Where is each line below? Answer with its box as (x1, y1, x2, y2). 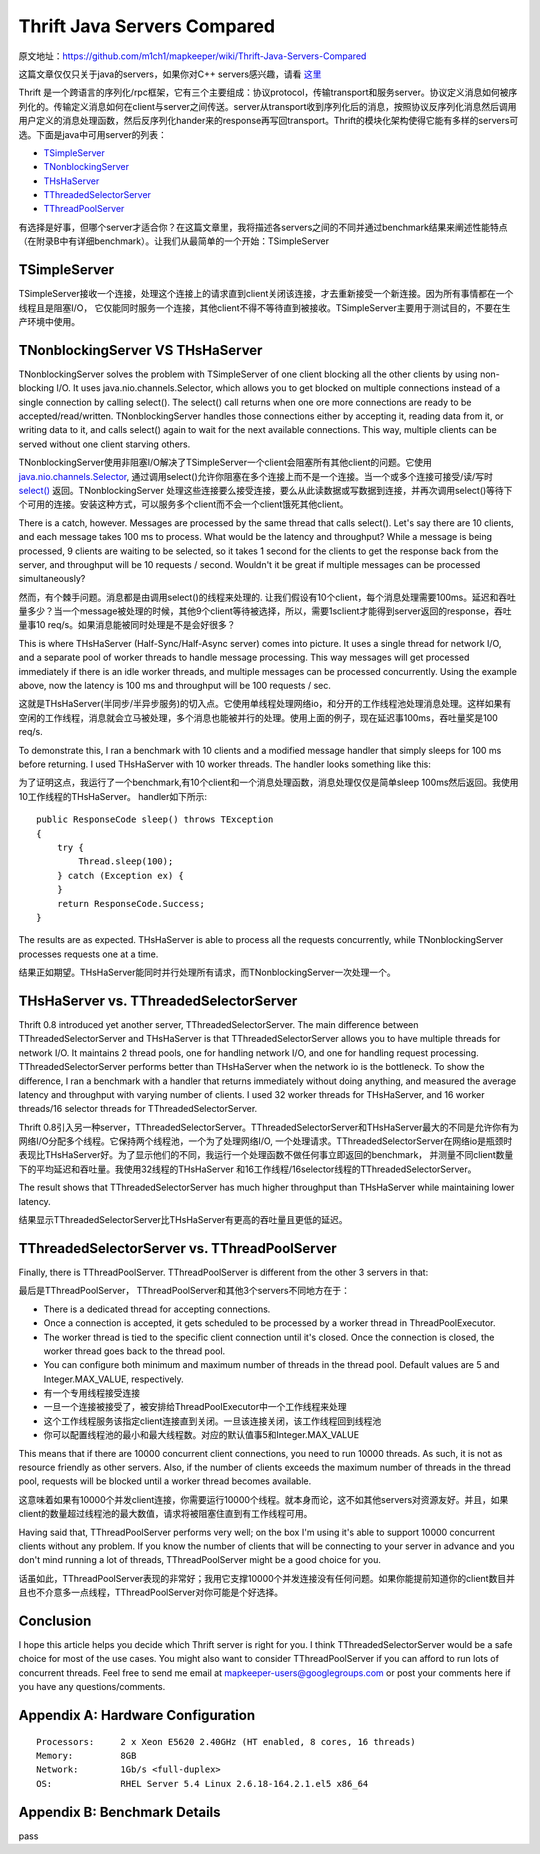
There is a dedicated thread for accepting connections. (43, 1303, 271, 1315)
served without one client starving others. (18, 438, 191, 450)
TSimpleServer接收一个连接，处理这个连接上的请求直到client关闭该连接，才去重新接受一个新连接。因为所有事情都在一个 (18, 288, 514, 300)
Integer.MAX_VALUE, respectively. (43, 1373, 184, 1385)
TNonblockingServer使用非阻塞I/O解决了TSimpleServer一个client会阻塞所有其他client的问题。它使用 (18, 456, 432, 469)
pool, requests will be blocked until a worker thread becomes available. (18, 1475, 312, 1487)
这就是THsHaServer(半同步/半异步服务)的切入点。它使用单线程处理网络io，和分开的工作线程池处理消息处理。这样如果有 (18, 698, 512, 710)
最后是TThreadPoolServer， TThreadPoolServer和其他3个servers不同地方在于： (18, 1285, 350, 1297)
